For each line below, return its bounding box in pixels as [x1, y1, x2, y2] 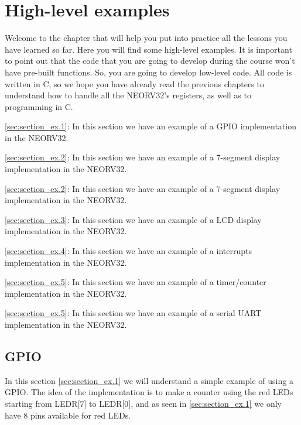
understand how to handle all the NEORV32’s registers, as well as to [5, 89, 251, 101]
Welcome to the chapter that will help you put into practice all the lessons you [5, 32, 288, 44]
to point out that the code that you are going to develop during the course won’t [5, 54, 295, 67]
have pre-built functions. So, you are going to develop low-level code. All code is [5, 66, 292, 78]
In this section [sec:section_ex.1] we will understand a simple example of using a [5, 374, 293, 386]
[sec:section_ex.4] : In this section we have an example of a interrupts [5, 245, 252, 257]
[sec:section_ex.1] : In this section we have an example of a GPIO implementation [5, 120, 296, 132]
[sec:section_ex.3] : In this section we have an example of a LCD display [5, 213, 262, 225]
